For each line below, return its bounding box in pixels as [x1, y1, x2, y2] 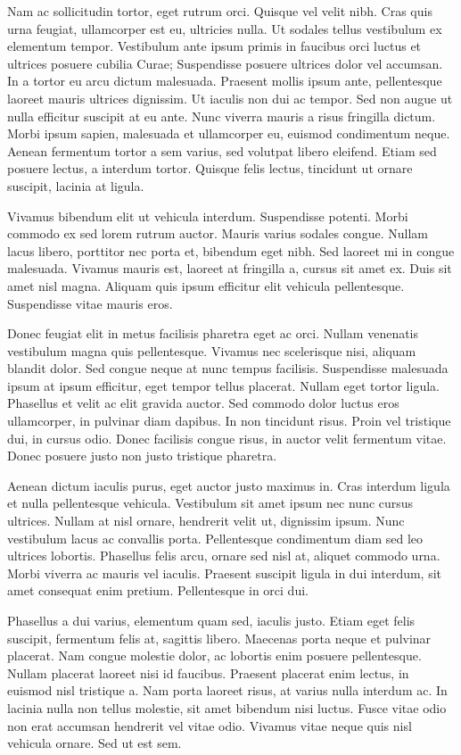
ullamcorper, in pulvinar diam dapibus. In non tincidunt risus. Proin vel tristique [7, 411, 451, 430]
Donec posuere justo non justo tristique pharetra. [7, 446, 277, 465]
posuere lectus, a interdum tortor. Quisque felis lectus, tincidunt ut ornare [7, 159, 413, 178]
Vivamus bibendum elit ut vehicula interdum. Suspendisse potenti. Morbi [7, 206, 408, 225]
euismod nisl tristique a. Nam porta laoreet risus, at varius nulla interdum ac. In [7, 681, 448, 700]
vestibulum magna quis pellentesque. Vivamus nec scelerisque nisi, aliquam [7, 341, 416, 360]
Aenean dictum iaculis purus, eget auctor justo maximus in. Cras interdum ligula [7, 476, 450, 494]
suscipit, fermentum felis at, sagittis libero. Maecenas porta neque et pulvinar [7, 628, 432, 647]
